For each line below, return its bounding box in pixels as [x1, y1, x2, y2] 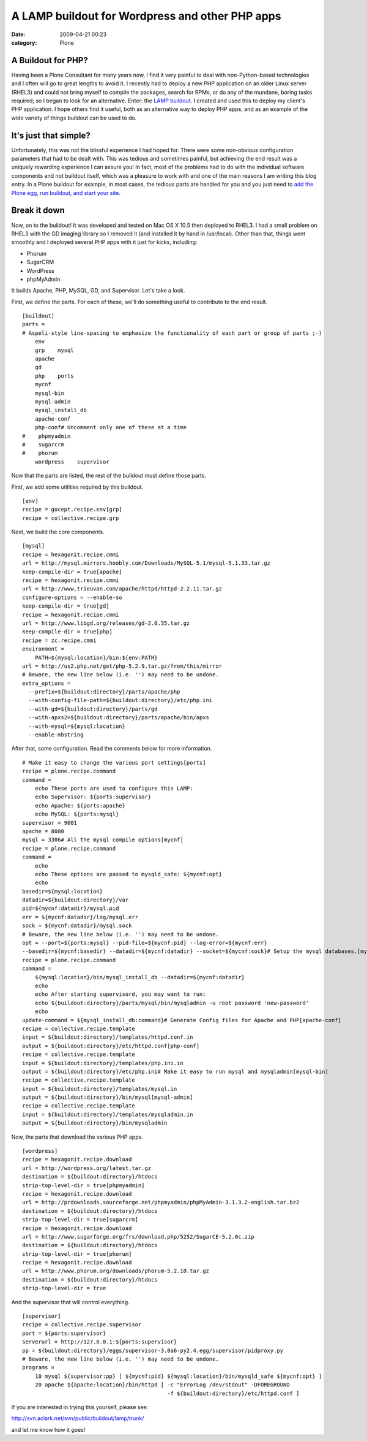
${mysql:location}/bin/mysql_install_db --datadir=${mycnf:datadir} [34, 974, 245, 980]
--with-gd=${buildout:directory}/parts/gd [28, 705, 158, 713]
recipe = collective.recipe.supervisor [22, 1321, 142, 1328]
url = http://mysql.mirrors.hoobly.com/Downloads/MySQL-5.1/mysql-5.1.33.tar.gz [22, 560, 271, 567]
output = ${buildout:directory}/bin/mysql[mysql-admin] [22, 1094, 193, 1101]
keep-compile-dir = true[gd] [22, 603, 109, 610]
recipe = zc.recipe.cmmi [22, 636, 97, 644]
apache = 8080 [22, 828, 64, 835]
